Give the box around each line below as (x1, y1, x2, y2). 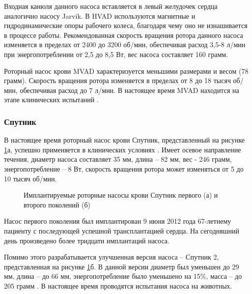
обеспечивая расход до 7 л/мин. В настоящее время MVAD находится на (20, 85, 239, 95)
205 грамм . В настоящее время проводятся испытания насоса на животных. (4, 280, 232, 291)
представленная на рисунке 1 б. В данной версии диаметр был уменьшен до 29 (4, 261, 239, 271)
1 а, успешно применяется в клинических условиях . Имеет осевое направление (4, 144, 241, 154)
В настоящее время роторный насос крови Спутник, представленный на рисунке (4, 135, 245, 145)
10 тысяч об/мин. (4, 173, 57, 183)
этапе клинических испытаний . (4, 94, 99, 105)
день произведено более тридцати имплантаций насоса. (4, 235, 169, 245)
